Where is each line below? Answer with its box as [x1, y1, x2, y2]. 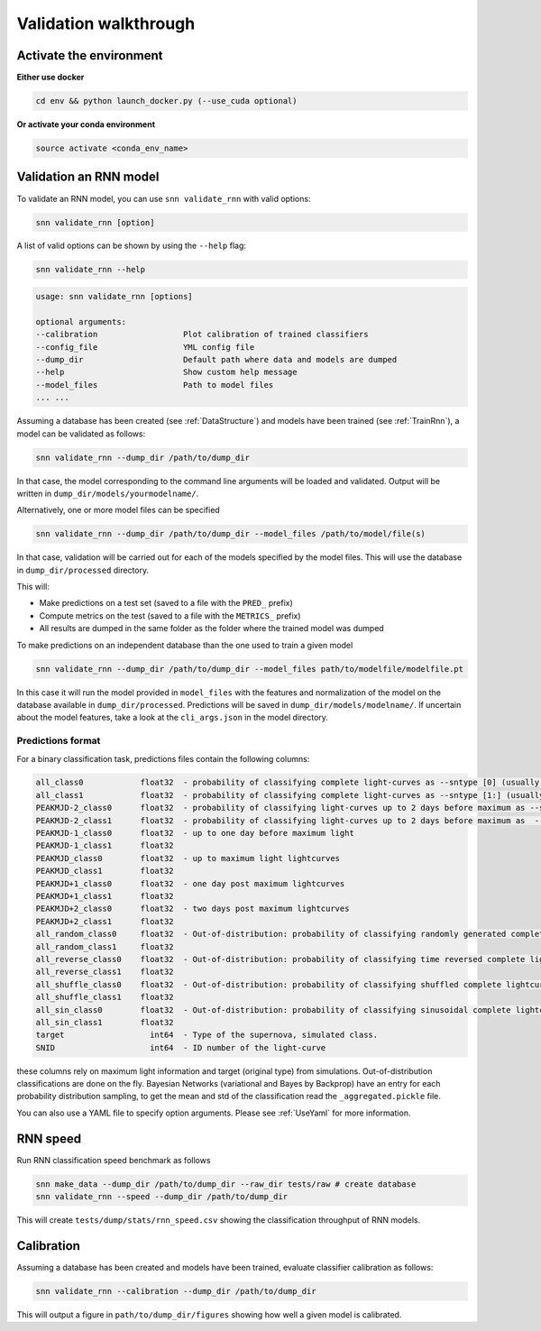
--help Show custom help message [35, 367, 298, 378]
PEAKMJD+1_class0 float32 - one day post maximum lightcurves [35, 878, 345, 888]
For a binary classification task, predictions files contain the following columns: [16, 753, 310, 764]
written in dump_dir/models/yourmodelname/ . [16, 488, 199, 499]
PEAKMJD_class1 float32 [35, 866, 175, 877]
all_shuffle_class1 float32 [35, 992, 175, 1003]
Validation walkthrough [16, 14, 196, 33]
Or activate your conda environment [16, 119, 156, 130]
